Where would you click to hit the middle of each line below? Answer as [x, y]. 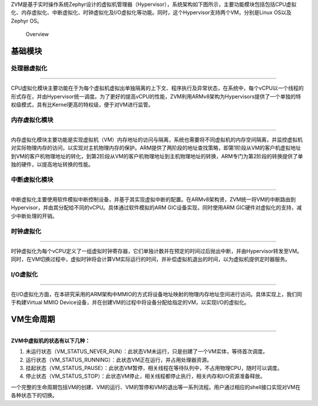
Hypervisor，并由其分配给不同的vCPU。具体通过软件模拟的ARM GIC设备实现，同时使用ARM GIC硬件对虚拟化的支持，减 [156, 208]
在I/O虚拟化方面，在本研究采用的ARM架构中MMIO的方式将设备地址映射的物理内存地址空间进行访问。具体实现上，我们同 [157, 294]
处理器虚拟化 [29, 68]
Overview [37, 34]
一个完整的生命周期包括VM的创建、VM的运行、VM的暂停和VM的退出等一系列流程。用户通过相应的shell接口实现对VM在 [156, 387]
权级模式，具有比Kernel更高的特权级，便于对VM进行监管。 [82, 104]
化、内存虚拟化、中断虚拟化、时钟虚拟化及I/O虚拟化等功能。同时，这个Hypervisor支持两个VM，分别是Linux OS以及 [151, 12]
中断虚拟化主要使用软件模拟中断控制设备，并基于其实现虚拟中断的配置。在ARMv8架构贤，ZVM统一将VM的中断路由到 [153, 199]
